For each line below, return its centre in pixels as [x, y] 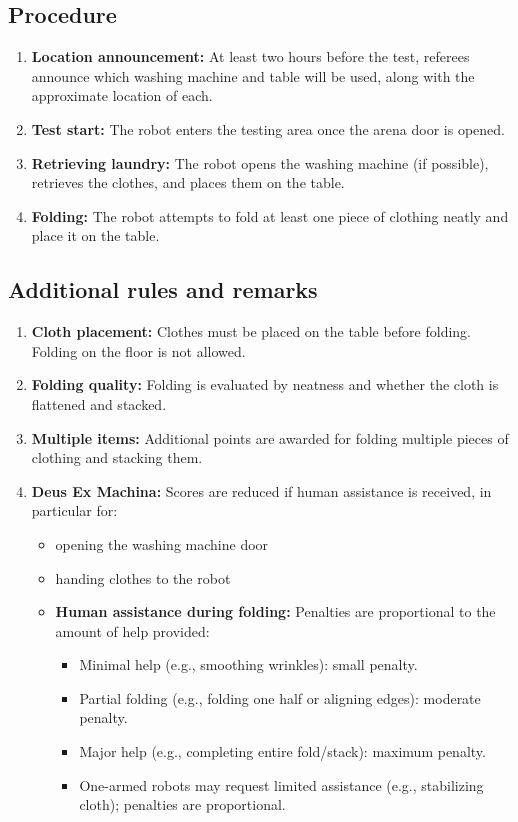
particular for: [74, 510]
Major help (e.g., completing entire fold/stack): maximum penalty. [282, 751]
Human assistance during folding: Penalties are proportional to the [275, 611]
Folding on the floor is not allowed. [138, 350]
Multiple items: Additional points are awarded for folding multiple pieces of [270, 437]
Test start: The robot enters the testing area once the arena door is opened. [268, 128]
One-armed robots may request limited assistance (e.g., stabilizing [281, 784]
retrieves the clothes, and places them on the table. [188, 182]
